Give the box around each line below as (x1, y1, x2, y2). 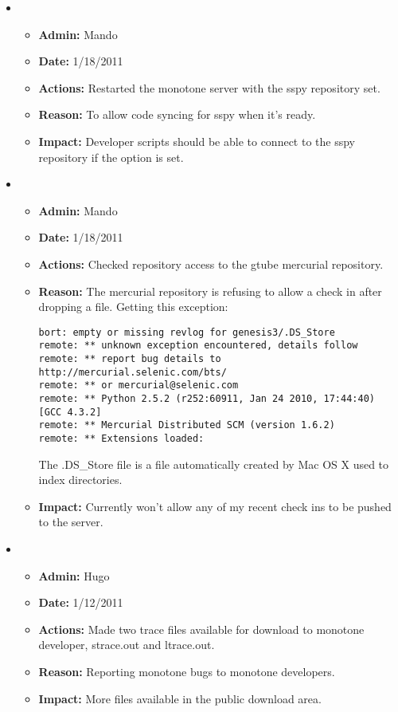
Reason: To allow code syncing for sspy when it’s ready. (38, 106, 316, 123)
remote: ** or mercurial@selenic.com (38, 380, 239, 391)
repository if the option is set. (38, 148, 184, 165)
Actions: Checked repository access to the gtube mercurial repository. (38, 255, 384, 272)
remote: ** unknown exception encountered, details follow (38, 340, 358, 352)
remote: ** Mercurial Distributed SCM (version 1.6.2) (38, 419, 335, 431)
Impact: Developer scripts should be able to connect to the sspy (38, 132, 356, 149)
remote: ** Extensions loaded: (38, 432, 205, 444)
